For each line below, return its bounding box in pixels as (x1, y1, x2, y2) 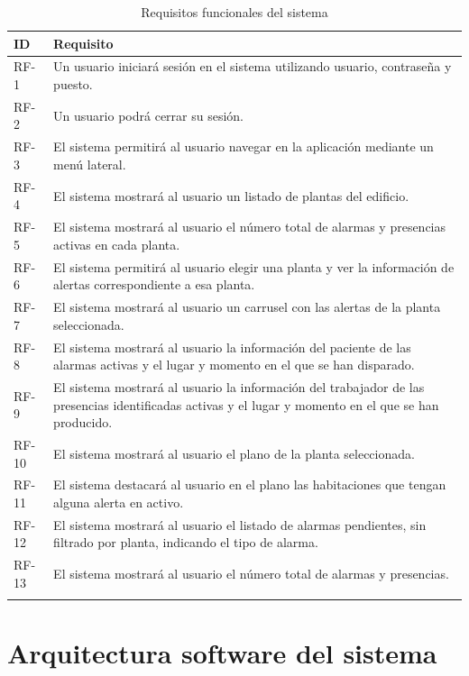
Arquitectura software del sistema (7, 635, 437, 671)
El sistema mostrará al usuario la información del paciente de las (53, 337, 411, 356)
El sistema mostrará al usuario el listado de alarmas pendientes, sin (53, 515, 427, 534)
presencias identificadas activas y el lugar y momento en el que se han (53, 395, 439, 414)
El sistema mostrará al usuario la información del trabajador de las (53, 377, 425, 396)
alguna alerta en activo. (53, 493, 184, 511)
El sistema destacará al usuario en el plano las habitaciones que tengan (53, 475, 446, 494)
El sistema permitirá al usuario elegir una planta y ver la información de (53, 257, 455, 276)
